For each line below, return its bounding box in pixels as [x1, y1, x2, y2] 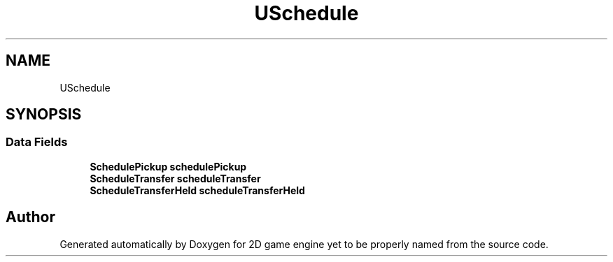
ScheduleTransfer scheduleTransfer [90, 172, 261, 184]
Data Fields [6, 135, 68, 150]
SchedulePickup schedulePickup [90, 160, 247, 173]
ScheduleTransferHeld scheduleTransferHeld [90, 184, 305, 196]
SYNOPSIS [6, 105, 82, 124]
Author [6, 208, 55, 226]
